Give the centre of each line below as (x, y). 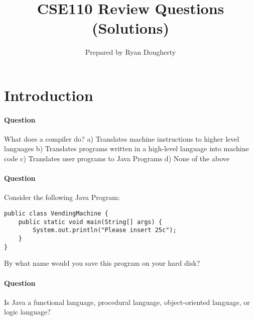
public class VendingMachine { (56, 214)
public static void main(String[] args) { (90, 222)
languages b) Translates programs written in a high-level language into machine (126, 148)
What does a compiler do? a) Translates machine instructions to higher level (122, 138)
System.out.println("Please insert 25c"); (105, 230)
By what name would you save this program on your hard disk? (102, 263)
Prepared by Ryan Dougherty (131, 52)
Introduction (49, 95)
